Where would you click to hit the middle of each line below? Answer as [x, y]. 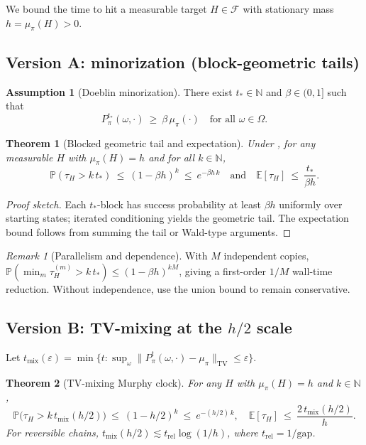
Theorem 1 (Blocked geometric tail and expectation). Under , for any [161, 143]
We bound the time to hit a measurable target [106, 9]
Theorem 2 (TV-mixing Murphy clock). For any [114, 382]
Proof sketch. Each [46, 204]
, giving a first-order [222, 270]
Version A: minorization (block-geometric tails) [183, 61]
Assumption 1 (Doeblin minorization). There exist [119, 91]
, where [243, 432]
